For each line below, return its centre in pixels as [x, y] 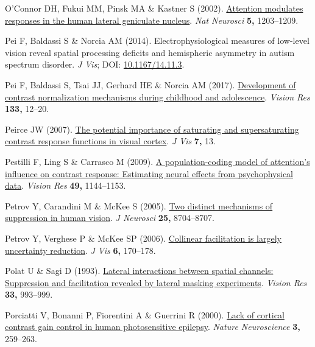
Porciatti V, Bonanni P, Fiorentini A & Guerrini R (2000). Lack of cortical [145, 314]
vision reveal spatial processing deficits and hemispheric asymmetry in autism [150, 52]
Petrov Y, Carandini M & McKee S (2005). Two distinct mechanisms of [139, 205]
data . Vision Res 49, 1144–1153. [65, 185]
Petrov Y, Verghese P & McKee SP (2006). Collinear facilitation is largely [143, 238]
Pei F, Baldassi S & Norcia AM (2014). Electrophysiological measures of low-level [157, 40]
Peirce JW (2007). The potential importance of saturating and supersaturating [152, 129]
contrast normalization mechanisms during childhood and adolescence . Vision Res [157, 96]
